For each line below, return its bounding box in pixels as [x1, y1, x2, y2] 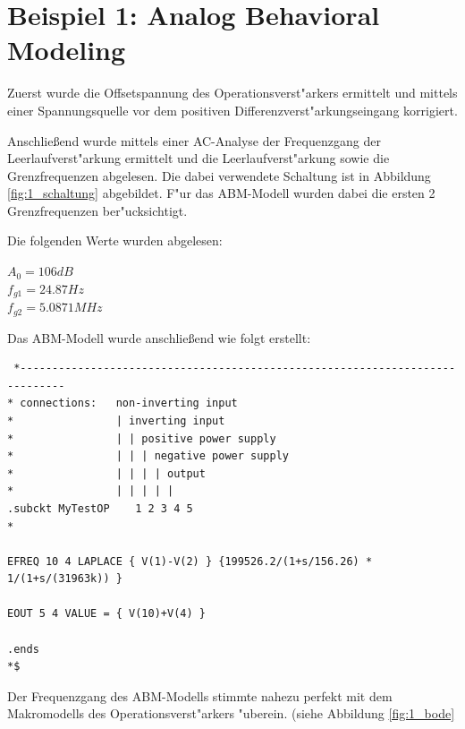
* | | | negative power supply [7, 450, 289, 463]
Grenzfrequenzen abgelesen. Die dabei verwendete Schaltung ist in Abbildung [7, 166, 431, 184]
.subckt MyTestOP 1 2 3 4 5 [7, 502, 193, 515]
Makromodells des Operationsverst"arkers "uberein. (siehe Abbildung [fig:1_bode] [7, 704, 455, 723]
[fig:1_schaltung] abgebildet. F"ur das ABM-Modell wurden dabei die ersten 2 [7, 184, 435, 202]
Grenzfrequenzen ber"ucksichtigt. [7, 201, 188, 219]
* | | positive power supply [7, 432, 276, 445]
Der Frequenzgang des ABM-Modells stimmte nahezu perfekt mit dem [7, 686, 393, 705]
